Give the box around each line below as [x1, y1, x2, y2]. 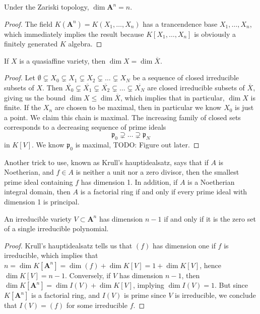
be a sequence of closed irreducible [133, 72, 239, 83]
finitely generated [4, 38, 58, 49]
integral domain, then [4, 186, 71, 197]
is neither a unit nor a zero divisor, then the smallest [76, 167, 239, 177]
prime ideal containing [4, 176, 73, 187]
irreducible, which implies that [4, 250, 98, 260]
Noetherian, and [4, 167, 54, 177]
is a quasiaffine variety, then [19, 55, 106, 66]
